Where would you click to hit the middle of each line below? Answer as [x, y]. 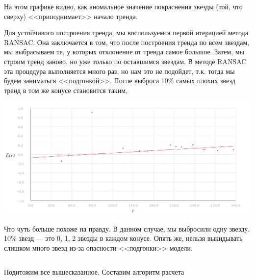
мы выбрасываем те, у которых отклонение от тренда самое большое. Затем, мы [124, 52]
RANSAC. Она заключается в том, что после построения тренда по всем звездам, [127, 42]
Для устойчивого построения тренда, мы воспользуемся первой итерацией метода [126, 33]
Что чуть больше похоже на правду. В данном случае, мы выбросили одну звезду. [127, 228]
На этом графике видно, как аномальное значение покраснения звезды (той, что [123, 6]
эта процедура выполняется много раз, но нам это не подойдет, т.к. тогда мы [119, 71]
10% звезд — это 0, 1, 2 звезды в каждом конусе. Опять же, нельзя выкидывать [123, 238]
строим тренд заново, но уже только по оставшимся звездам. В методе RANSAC [125, 61]
